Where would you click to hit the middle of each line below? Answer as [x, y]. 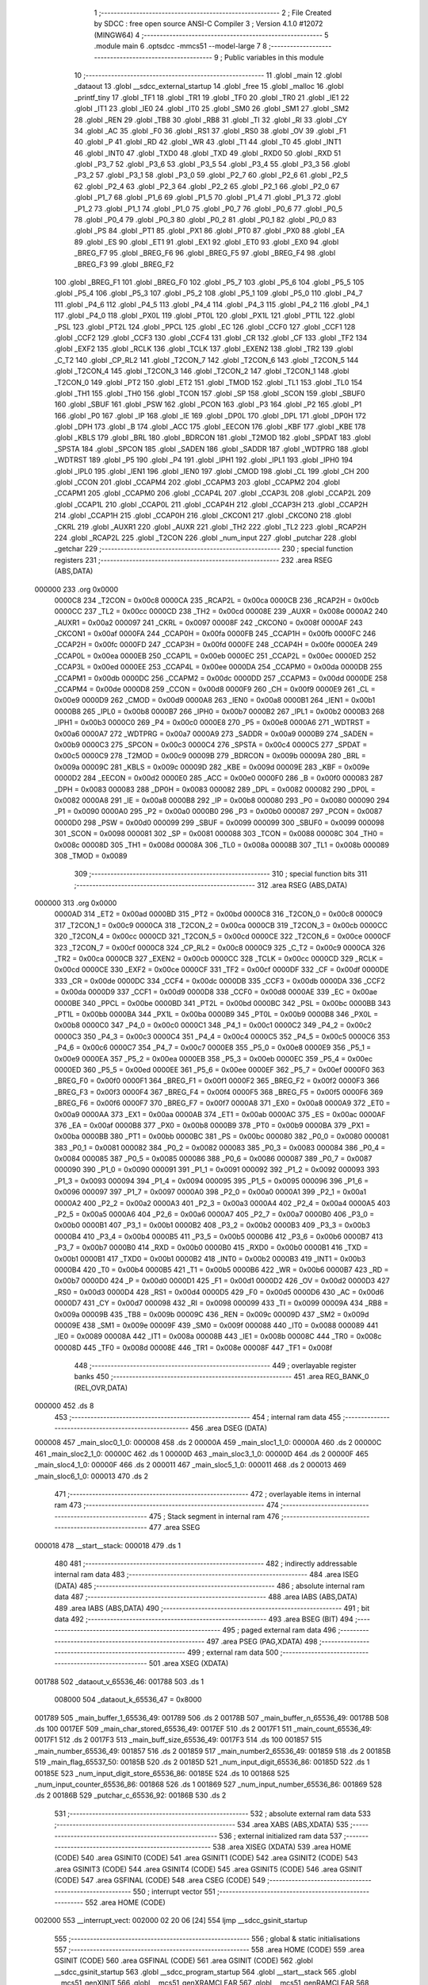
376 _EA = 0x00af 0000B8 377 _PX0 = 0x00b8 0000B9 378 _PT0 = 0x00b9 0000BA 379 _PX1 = [212, 1125]
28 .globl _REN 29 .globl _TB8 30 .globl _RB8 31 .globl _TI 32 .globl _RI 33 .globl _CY [211, 120]
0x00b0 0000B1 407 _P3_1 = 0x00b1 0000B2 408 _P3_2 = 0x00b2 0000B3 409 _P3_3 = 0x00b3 [212, 1225]
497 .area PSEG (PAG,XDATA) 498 [262, 1641]
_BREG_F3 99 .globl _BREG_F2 [124, 264]
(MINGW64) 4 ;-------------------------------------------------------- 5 [211, 35]
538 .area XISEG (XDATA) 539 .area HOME [282, 1847]
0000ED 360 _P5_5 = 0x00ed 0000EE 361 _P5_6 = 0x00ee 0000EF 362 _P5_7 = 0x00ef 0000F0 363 [220, 1070]
